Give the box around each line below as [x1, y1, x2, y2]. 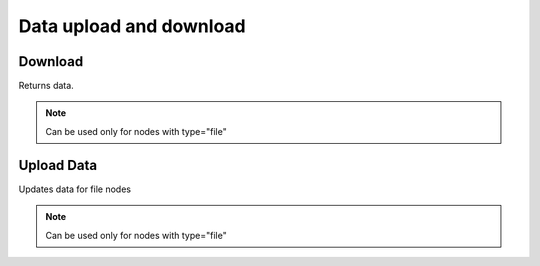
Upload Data [18, 156, 98, 174]
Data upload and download [18, 15, 246, 37]
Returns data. [18, 80, 74, 92]
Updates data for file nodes [18, 183, 132, 195]
